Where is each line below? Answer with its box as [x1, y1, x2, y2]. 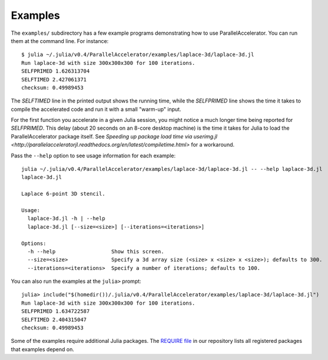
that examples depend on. [11, 345, 75, 353]
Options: [21, 240, 47, 247]
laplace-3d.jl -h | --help [27, 215, 105, 222]
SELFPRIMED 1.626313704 [21, 68, 90, 75]
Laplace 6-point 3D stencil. [21, 190, 105, 197]
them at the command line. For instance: [11, 37, 109, 44]
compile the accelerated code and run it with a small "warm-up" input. [11, 105, 182, 113]
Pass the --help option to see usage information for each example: [11, 152, 176, 159]
